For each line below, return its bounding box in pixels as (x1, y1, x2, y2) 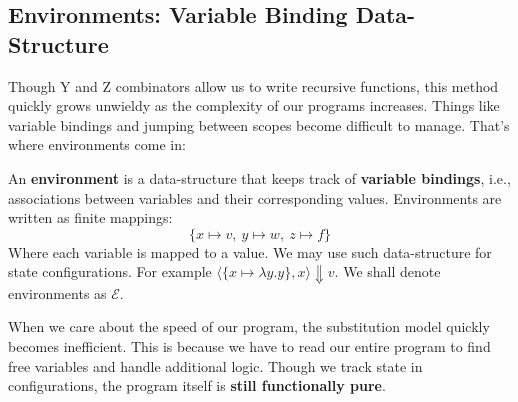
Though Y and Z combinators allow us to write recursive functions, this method (8, 75, 499, 96)
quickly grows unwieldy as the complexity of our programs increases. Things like (8, 95, 500, 116)
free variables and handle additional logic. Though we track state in (8, 355, 423, 376)
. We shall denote (334, 261, 441, 282)
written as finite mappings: (8, 207, 173, 228)
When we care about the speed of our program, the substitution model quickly (8, 316, 490, 337)
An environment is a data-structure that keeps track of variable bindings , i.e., (8, 167, 511, 188)
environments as (8, 282, 107, 303)
